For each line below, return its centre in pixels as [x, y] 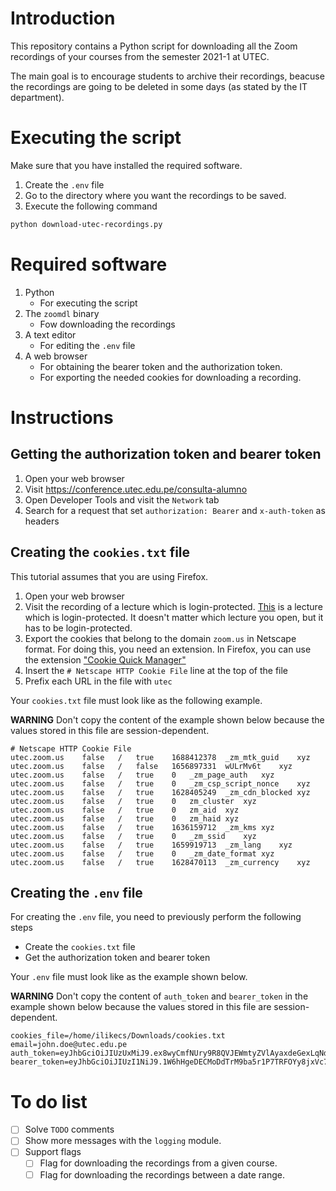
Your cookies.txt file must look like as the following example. [136, 700]
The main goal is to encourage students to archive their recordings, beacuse [167, 76]
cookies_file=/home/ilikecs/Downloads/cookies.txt [118, 1036]
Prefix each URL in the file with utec [98, 681]
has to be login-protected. [78, 628]
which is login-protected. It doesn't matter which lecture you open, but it [174, 617]
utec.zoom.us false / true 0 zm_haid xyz [125, 818]
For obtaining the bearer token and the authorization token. [161, 366]
